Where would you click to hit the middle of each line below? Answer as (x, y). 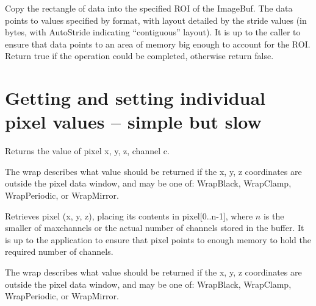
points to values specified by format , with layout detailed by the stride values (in (156, 20)
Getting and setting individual (135, 98)
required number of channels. (59, 251)
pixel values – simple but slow (133, 122)
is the (274, 215)
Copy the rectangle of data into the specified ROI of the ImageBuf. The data (149, 8)
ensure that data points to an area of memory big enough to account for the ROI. (158, 44)
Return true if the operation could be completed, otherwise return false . (139, 56)
